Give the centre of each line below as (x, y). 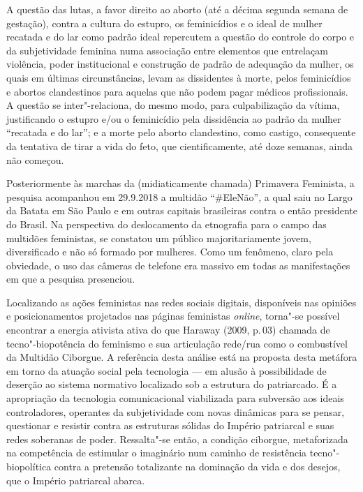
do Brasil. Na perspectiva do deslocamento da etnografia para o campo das (166, 224)
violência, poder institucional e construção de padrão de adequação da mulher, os (180, 64)
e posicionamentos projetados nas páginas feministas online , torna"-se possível (173, 316)
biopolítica (29, 466)
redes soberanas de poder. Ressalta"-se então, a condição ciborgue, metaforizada (177, 439)
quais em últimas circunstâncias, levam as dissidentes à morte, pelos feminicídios (179, 77)
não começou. (35, 159)
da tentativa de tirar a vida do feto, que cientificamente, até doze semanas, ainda (180, 146)
